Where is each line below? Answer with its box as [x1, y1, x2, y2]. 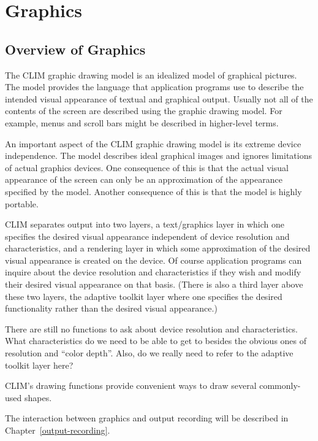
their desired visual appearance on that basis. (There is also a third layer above [5, 278, 303, 291]
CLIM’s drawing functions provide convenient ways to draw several [5, 379, 257, 392]
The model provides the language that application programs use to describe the [5, 80, 304, 93]
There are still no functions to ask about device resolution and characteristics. [5, 322, 298, 335]
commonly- [259, 379, 301, 392]
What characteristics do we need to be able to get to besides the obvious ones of [5, 334, 307, 347]
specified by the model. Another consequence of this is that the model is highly [5, 185, 302, 197]
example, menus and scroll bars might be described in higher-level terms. [5, 116, 279, 129]
